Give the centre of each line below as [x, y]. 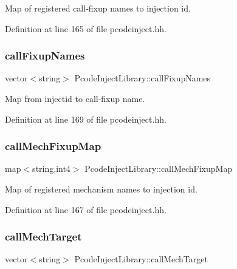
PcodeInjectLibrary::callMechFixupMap [159, 169]
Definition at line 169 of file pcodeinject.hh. [86, 119]
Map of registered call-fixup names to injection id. [98, 8]
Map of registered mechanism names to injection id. [101, 189]
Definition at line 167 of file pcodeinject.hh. [86, 209]
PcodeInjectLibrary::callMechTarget [141, 259]
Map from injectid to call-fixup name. [75, 98]
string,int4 [51, 169]
